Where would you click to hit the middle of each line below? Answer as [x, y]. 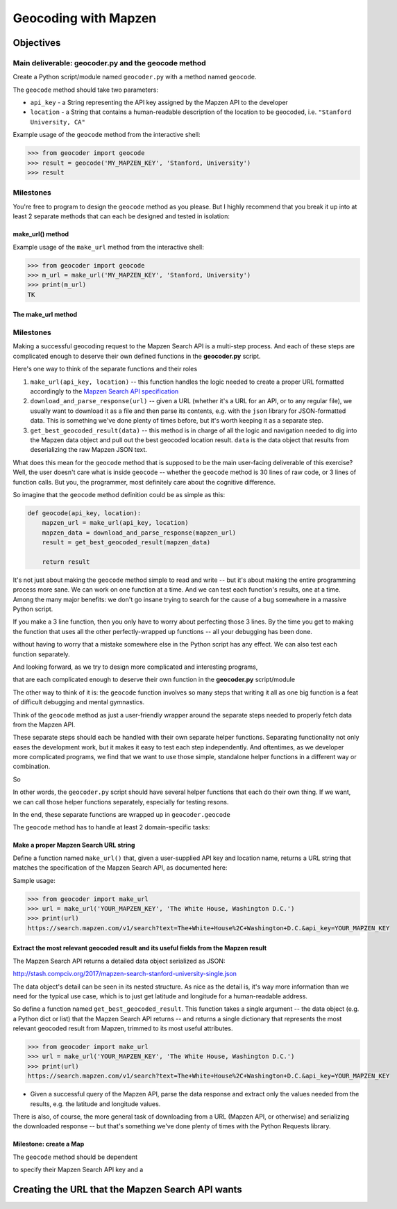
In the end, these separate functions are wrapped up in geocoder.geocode [121, 815]
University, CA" [58, 122]
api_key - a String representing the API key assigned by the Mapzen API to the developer [159, 103]
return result [66, 562]
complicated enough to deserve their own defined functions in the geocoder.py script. [137, 356]
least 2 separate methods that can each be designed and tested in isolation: [121, 216]
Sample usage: [34, 880]
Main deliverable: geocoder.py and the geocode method [109, 63]
